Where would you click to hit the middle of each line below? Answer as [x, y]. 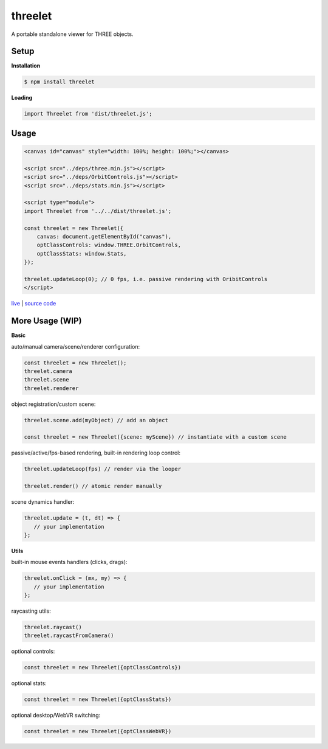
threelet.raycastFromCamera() [69, 636]
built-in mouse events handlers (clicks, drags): [69, 562]
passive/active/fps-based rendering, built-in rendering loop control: [96, 453]
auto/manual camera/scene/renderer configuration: [76, 346]
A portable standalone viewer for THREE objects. [72, 34]
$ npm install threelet [60, 82]
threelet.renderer [51, 388]
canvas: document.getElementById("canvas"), [104, 236]
